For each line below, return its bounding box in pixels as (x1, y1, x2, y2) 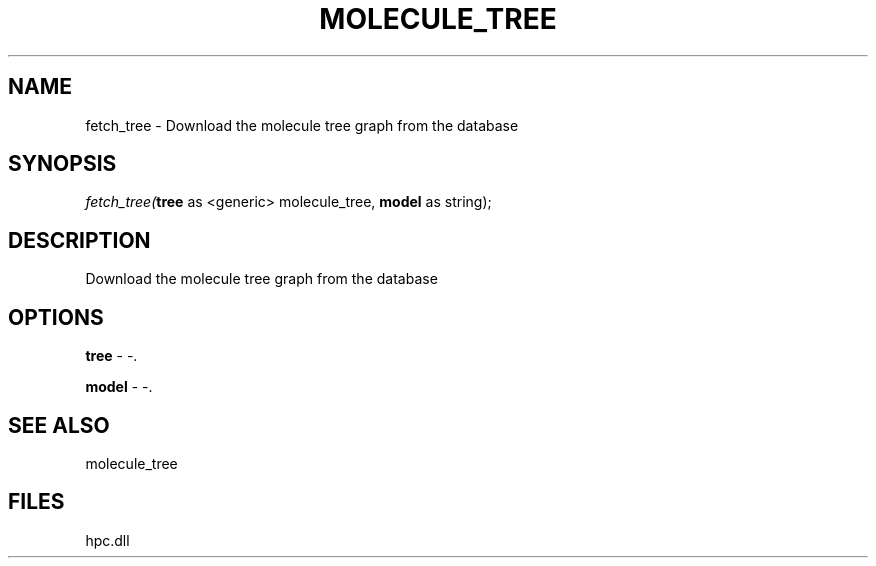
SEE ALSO (8, 412, 110, 438)
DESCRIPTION (8, 227, 151, 253)
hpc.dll (85, 531, 130, 549)
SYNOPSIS (8, 151, 117, 177)
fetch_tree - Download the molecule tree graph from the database (85, 116, 519, 134)
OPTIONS (8, 304, 104, 330)
